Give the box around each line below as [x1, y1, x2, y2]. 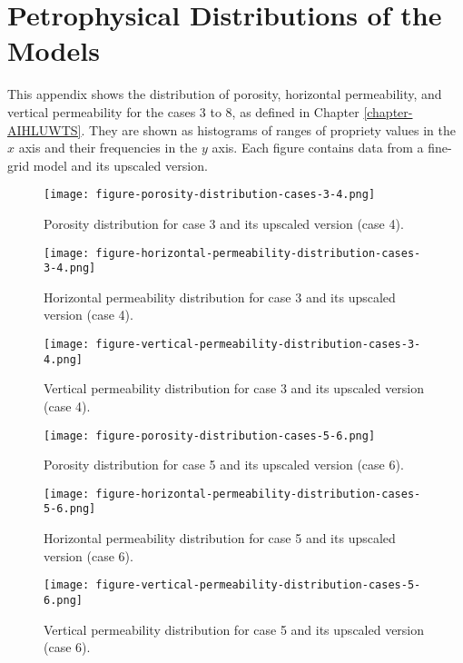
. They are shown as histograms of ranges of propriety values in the [81, 120, 456, 139]
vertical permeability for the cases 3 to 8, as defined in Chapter [7, 102, 360, 121]
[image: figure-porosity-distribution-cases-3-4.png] [44, 188, 376, 202]
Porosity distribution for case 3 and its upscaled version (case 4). [44, 213, 404, 233]
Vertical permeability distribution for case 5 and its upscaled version [44, 619, 425, 638]
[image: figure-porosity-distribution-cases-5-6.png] [44, 429, 376, 442]
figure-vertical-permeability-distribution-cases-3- [95, 338, 421, 351]
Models [7, 32, 100, 69]
